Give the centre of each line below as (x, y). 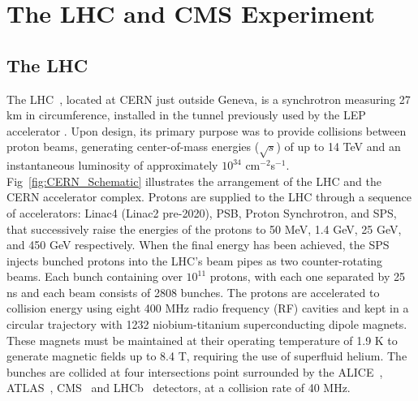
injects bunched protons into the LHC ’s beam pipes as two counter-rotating (195, 260)
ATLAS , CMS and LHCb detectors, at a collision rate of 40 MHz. (179, 388)
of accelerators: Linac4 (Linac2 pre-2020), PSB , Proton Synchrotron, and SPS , (202, 212)
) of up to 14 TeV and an (338, 147)
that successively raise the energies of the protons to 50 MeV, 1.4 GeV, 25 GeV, (204, 229)
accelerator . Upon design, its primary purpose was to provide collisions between (207, 130)
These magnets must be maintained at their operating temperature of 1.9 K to (202, 340)
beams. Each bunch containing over (95, 276)
